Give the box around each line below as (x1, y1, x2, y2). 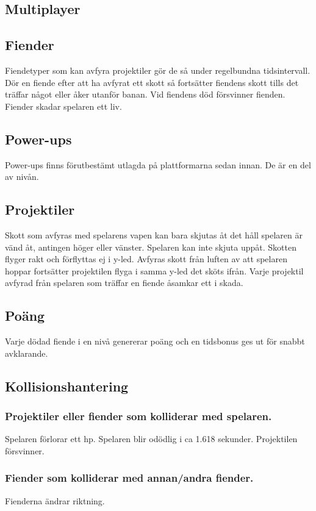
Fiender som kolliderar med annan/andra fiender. (5, 470, 254, 485)
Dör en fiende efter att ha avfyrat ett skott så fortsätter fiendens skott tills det (5, 76, 299, 88)
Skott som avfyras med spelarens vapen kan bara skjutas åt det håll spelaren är (5, 228, 303, 241)
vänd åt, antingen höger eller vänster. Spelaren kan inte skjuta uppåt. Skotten (5, 240, 296, 253)
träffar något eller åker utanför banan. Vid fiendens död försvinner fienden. (5, 88, 285, 101)
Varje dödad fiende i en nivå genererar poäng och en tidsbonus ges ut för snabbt (5, 335, 305, 348)
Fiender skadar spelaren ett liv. (5, 99, 122, 112)
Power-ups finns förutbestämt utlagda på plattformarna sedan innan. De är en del (5, 158, 311, 171)
